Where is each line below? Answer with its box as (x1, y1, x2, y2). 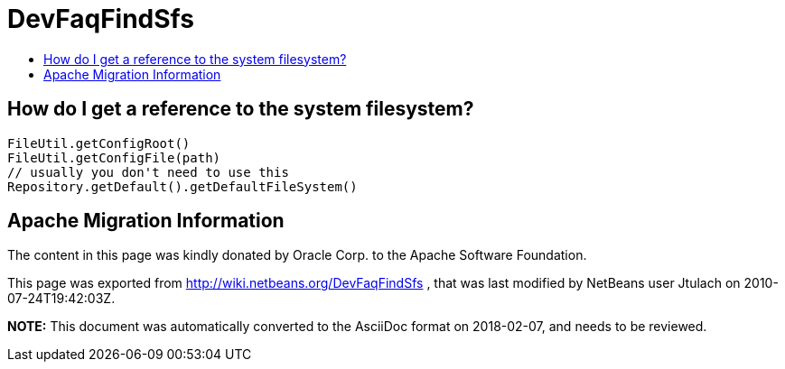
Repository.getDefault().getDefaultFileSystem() (7, 179, 358, 194)
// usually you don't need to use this (7, 164, 289, 180)
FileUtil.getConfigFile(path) (7, 150, 221, 165)
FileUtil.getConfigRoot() (7, 135, 191, 151)
